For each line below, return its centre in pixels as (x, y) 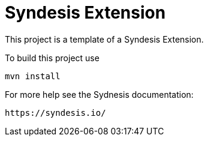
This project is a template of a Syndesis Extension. (104, 39)
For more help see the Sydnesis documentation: (99, 94)
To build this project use (52, 58)
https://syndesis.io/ (55, 112)
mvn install (33, 76)
